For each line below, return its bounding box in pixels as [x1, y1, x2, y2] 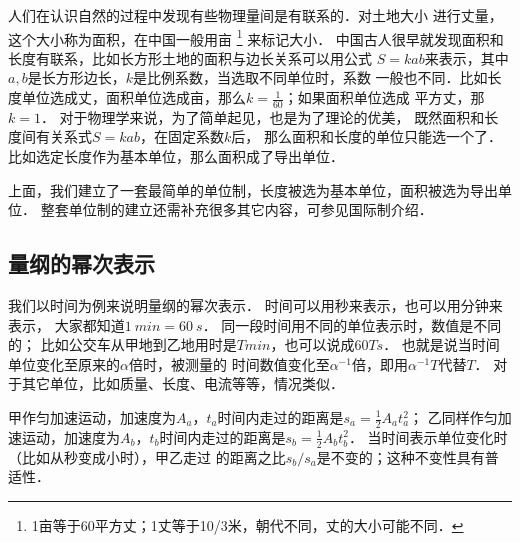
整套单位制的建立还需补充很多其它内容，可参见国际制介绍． [40, 199, 433, 220]
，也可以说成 [270, 334, 355, 355]
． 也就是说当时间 [383, 334, 500, 355]
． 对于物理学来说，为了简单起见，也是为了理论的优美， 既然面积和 [40, 106, 485, 127]
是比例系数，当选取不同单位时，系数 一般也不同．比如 [132, 67, 488, 88]
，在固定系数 [139, 126, 224, 147]
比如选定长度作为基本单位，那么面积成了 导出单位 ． [8, 146, 344, 167]
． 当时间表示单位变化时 [348, 426, 508, 447]
